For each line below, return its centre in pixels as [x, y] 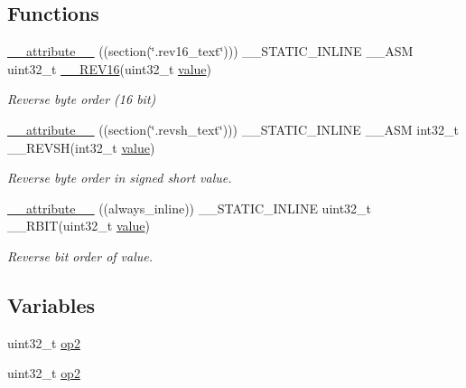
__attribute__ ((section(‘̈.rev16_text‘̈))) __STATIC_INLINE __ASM [210, 51]
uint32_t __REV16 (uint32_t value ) [109, 68]
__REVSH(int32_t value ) [81, 147]
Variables [51, 304]
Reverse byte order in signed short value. [120, 178]
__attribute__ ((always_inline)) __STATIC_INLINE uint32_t [190, 208]
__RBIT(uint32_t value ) [79, 226]
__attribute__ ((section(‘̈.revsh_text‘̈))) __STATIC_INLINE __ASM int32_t [233, 129]
